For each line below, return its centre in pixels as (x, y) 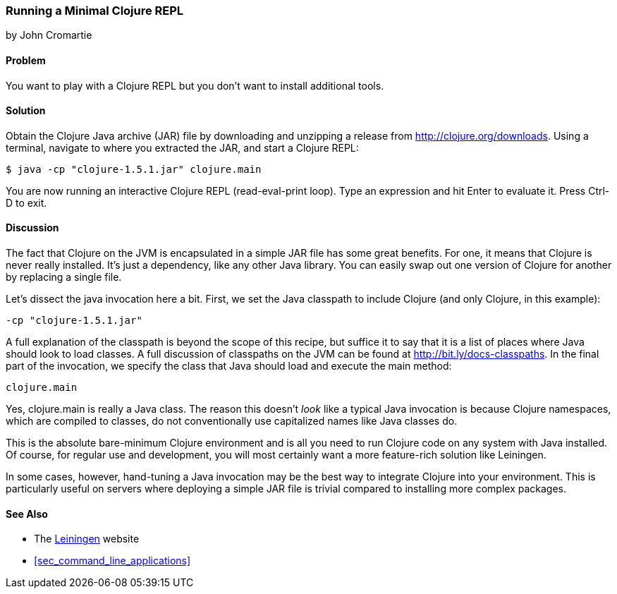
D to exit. (26, 202)
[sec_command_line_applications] (112, 561)
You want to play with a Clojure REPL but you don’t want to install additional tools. (195, 85)
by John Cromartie (49, 35)
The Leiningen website (87, 539)
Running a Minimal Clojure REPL (95, 11)
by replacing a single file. (64, 277)
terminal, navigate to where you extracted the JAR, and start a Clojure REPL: (182, 147)
